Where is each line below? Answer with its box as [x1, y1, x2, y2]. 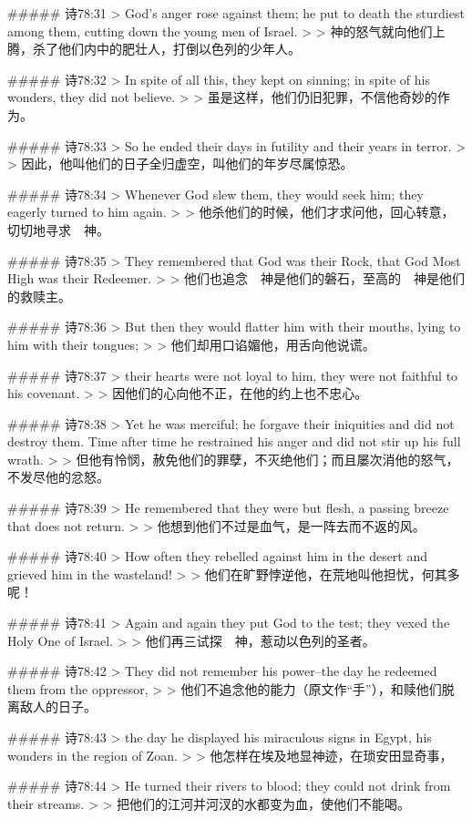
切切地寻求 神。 [7, 220, 109, 239]
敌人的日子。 [19, 697, 97, 716]
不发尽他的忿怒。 [7, 467, 109, 486]
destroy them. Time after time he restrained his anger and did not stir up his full [7, 432, 461, 451]
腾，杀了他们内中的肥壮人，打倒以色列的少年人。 [7, 39, 301, 58]
